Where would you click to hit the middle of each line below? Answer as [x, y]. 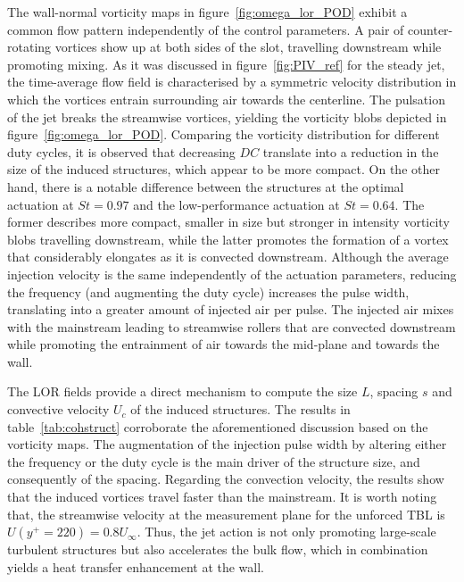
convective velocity [58, 409]
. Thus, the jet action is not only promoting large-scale [286, 532]
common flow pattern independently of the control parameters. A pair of [206, 29]
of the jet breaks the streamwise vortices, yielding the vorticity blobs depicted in [227, 116]
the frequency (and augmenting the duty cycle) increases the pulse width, [208, 291]
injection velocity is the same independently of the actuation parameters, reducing [232, 274]
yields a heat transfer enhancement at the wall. [136, 566]
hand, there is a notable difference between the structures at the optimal [206, 186]
